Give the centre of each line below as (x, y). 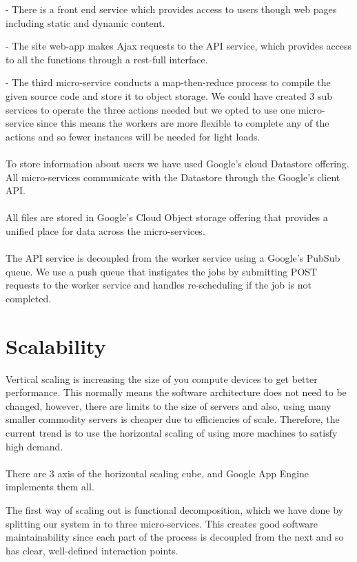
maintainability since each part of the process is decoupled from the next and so (175, 537)
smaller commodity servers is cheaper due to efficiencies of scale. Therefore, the (173, 419)
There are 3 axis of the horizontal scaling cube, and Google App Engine (157, 473)
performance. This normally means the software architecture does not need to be (176, 392)
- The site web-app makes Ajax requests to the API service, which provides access (179, 46)
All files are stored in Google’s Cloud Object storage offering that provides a (167, 217)
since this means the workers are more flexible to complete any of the (183, 123)
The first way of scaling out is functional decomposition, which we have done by (174, 509)
